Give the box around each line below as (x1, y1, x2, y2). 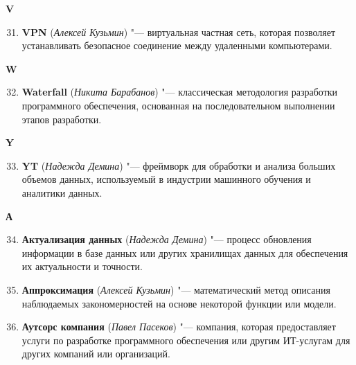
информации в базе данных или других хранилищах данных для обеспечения (21, 245, 348, 260)
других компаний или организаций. (21, 346, 170, 361)
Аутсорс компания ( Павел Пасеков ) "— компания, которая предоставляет (21, 319, 336, 334)
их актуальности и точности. (21, 259, 143, 274)
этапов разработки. (21, 112, 102, 126)
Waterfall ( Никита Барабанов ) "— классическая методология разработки (21, 84, 338, 99)
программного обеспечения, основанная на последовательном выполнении (21, 98, 335, 112)
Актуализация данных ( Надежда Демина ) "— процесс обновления (21, 232, 312, 247)
